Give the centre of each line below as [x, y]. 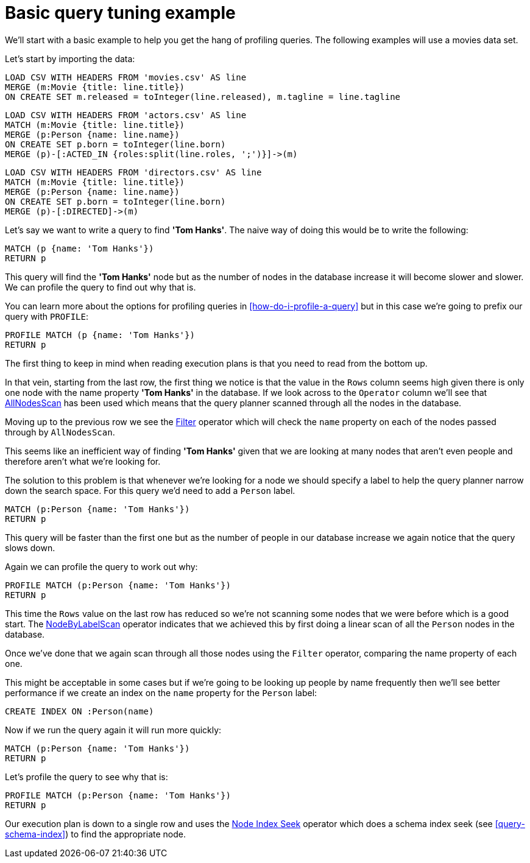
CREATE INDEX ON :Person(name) [79, 711]
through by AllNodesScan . [60, 432]
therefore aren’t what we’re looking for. [83, 461]
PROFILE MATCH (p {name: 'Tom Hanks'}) [100, 335]
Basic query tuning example [120, 13]
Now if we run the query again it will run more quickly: [113, 730]
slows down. [30, 548]
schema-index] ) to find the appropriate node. [96, 834]
